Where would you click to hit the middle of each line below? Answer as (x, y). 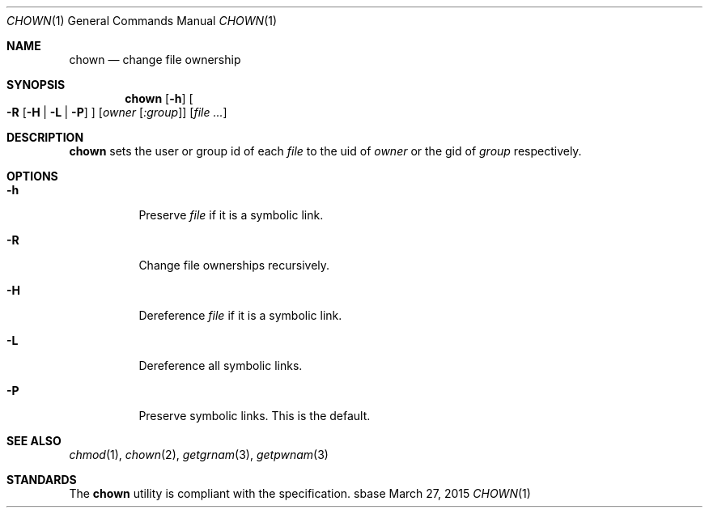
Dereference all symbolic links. (221, 365)
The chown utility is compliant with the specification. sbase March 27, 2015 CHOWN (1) (300, 493)
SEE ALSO (34, 441)
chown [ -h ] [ (159, 98)
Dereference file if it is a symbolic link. (240, 315)
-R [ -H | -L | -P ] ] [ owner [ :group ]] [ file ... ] (117, 112)
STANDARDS (42, 480)
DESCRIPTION (45, 137)
